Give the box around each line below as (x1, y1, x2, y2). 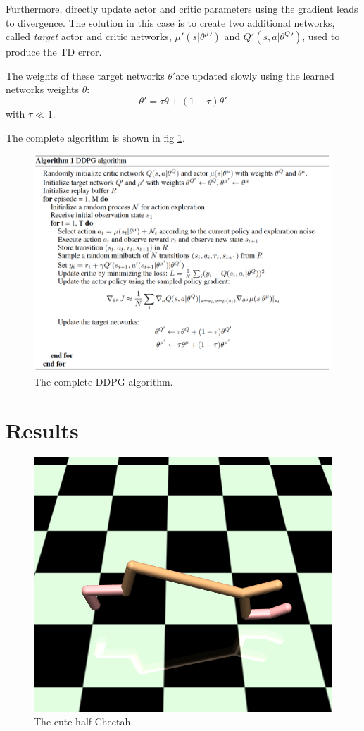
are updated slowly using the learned (175, 68, 334, 82)
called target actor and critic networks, (6, 29, 172, 44)
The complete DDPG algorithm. (34, 374, 173, 388)
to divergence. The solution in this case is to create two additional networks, (6, 15, 335, 30)
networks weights (6, 82, 80, 97)
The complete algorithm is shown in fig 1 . (6, 130, 185, 145)
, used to (302, 29, 340, 44)
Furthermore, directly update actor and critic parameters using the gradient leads (6, 1, 358, 16)
